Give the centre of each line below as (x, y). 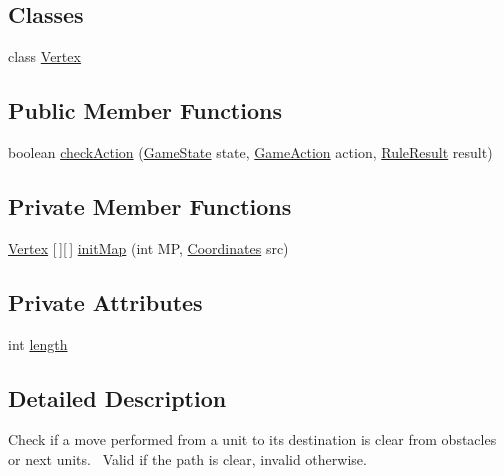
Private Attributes (105, 301)
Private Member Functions (150, 205)
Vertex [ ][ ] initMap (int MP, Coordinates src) (148, 247)
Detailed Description (117, 397)
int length (38, 343)
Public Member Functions (145, 110)
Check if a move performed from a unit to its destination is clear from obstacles (252, 439)
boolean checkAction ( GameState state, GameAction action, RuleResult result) (250, 152)
